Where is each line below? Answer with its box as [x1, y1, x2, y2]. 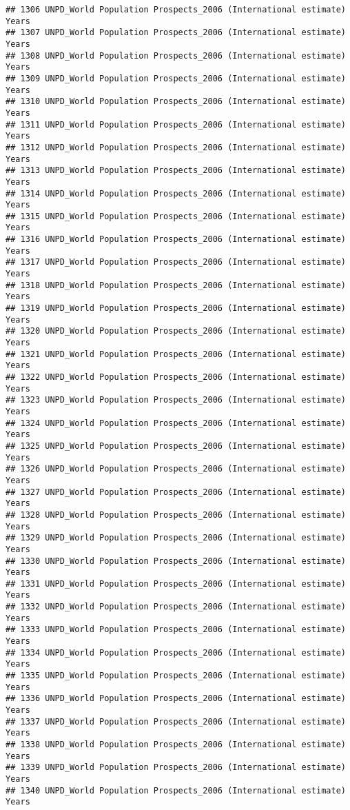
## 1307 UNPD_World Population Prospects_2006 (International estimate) [6, 28, 346, 38]
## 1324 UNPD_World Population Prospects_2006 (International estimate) [6, 418, 346, 428]
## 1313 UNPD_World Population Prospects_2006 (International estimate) [6, 165, 346, 176]
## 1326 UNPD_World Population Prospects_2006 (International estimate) [6, 464, 346, 474]
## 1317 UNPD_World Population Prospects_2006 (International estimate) [6, 257, 346, 267]
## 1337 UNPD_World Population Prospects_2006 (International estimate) [6, 716, 346, 727]
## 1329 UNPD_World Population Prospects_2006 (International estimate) [6, 533, 346, 543]
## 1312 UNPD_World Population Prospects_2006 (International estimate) [6, 142, 346, 152]
